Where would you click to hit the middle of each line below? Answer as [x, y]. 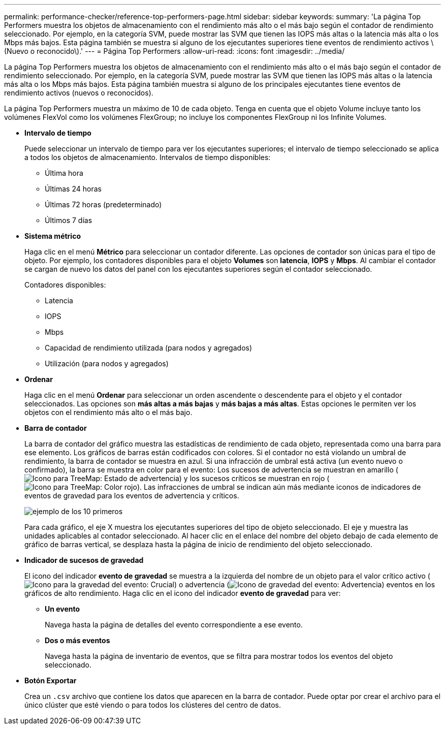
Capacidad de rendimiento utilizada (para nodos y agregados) [149, 348]
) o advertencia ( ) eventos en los [305, 584]
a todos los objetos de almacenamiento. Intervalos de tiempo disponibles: [148, 157]
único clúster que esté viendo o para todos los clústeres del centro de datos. [153, 705]
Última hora [64, 173]
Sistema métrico [53, 236]
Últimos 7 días [69, 220]
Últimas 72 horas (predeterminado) [103, 204]
